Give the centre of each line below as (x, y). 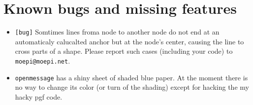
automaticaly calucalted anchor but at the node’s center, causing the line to (129, 41)
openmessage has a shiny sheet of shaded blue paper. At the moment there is (131, 77)
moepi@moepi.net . (43, 60)
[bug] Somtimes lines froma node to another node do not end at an (117, 32)
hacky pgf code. (39, 96)
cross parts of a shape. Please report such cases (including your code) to (124, 51)
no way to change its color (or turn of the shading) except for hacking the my (132, 87)
